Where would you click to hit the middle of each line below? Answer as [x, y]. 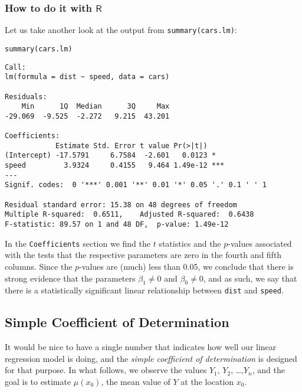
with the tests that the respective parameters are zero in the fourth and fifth [143, 255]
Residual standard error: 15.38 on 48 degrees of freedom [121, 205]
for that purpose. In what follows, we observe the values [106, 370]
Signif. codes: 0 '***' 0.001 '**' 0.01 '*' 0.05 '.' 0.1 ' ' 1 [136, 185]
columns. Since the [39, 266]
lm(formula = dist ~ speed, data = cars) [87, 77]
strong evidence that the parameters [70, 278]
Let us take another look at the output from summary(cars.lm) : [121, 30]
